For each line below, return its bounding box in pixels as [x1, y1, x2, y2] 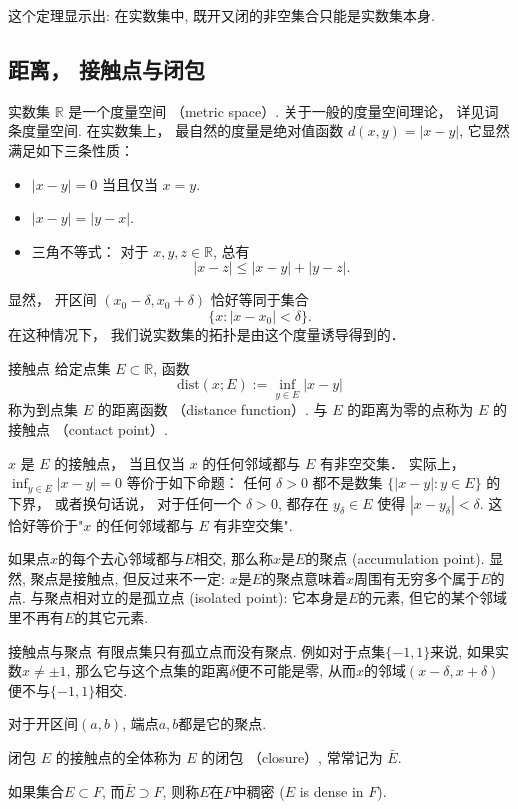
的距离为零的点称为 [347, 399, 474, 420]
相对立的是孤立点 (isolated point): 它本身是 [72, 587, 348, 608]
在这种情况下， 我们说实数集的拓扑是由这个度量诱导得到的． [8, 323, 405, 344]
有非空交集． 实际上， [320, 452, 465, 473]
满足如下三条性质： [8, 139, 134, 160]
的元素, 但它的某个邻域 [358, 587, 507, 608]
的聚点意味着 [262, 567, 347, 588]
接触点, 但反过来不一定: [72, 567, 225, 588]
